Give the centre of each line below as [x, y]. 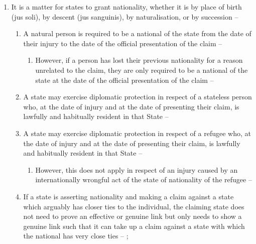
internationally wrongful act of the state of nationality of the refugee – [144, 179]
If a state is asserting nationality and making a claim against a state [129, 196]
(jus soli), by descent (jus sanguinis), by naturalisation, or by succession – [125, 16]
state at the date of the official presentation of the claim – [124, 80]
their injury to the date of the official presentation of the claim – [123, 43]
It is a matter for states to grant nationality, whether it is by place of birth [126, 7]
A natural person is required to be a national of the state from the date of [137, 33]
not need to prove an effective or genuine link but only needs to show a [133, 216]
